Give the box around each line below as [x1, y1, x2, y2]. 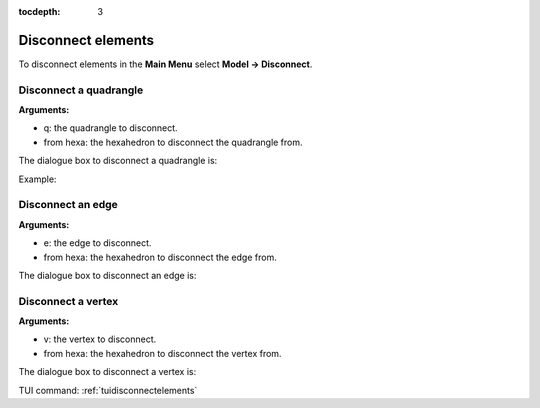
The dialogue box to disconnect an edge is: [18, 269, 197, 281]
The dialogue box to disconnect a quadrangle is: [18, 155, 218, 167]
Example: [18, 173, 57, 185]
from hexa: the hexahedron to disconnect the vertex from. [43, 347, 282, 359]
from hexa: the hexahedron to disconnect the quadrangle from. [43, 136, 304, 148]
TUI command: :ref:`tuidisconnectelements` [18, 384, 198, 396]
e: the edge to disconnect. [43, 237, 152, 249]
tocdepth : [18, 6, 61, 17]
